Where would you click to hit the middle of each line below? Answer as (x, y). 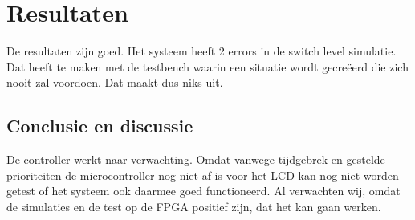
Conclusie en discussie (100, 126)
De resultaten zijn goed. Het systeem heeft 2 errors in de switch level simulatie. (201, 51)
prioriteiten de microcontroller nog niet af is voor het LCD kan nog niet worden (203, 175)
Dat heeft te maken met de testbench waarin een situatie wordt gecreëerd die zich (207, 66)
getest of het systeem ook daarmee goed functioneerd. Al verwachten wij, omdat (203, 191)
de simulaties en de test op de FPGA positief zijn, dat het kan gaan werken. (194, 206)
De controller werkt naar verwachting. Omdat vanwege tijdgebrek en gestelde (196, 159)
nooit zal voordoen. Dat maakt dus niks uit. (115, 82)
